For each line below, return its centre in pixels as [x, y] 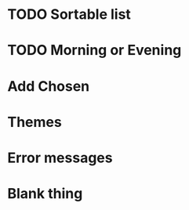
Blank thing [45, 194]
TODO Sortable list [69, 14]
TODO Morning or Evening [94, 51]
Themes [35, 122]
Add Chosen [49, 86]
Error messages [60, 157]
